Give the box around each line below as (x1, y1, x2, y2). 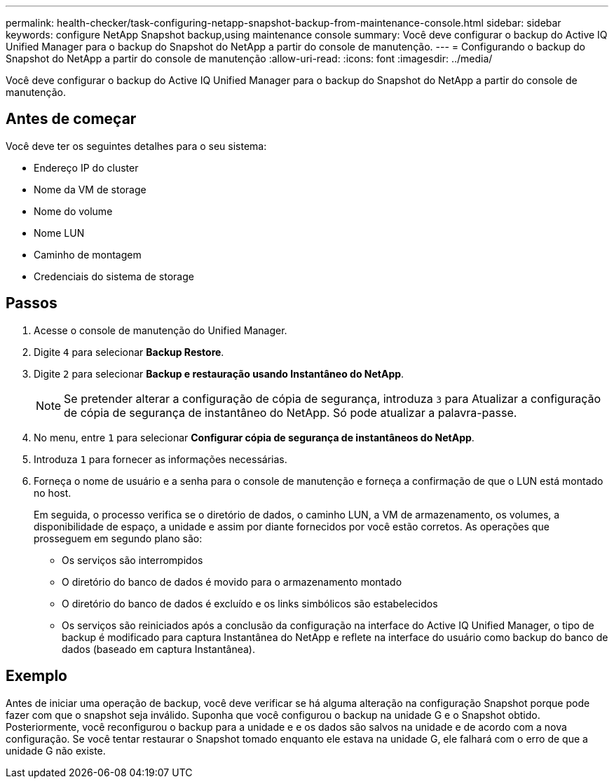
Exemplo (6, 667, 67, 685)
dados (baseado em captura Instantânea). (62, 642, 256, 655)
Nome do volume (34, 205, 113, 217)
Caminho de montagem (34, 248, 142, 261)
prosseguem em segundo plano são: (34, 532, 203, 544)
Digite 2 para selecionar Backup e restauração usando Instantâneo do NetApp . (34, 367, 404, 380)
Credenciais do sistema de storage (34, 270, 194, 282)
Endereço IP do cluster (34, 161, 139, 174)
